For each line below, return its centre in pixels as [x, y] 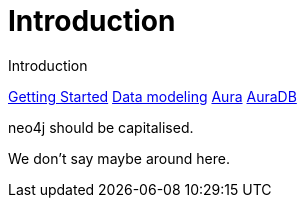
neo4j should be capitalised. [101, 127]
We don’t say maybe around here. [119, 158]
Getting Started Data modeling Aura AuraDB [152, 96]
